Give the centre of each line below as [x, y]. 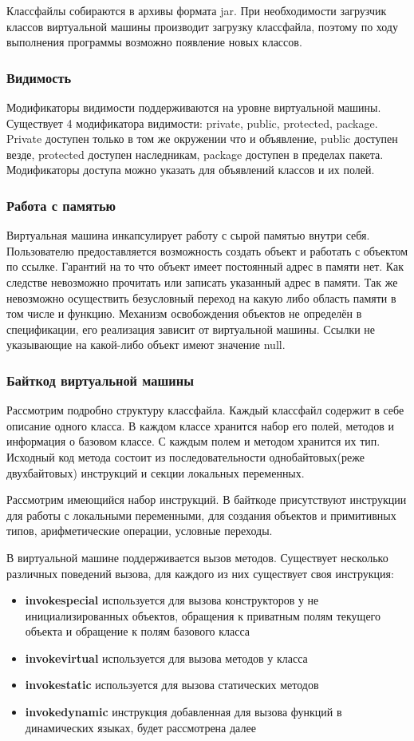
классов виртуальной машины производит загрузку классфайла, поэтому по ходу [202, 26]
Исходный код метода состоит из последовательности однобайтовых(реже [185, 456]
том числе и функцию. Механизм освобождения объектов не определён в [184, 313]
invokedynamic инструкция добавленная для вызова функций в [183, 712]
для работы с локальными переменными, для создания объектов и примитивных [201, 515]
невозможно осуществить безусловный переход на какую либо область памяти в [201, 297]
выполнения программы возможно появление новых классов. [154, 42]
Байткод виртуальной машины [100, 380]
